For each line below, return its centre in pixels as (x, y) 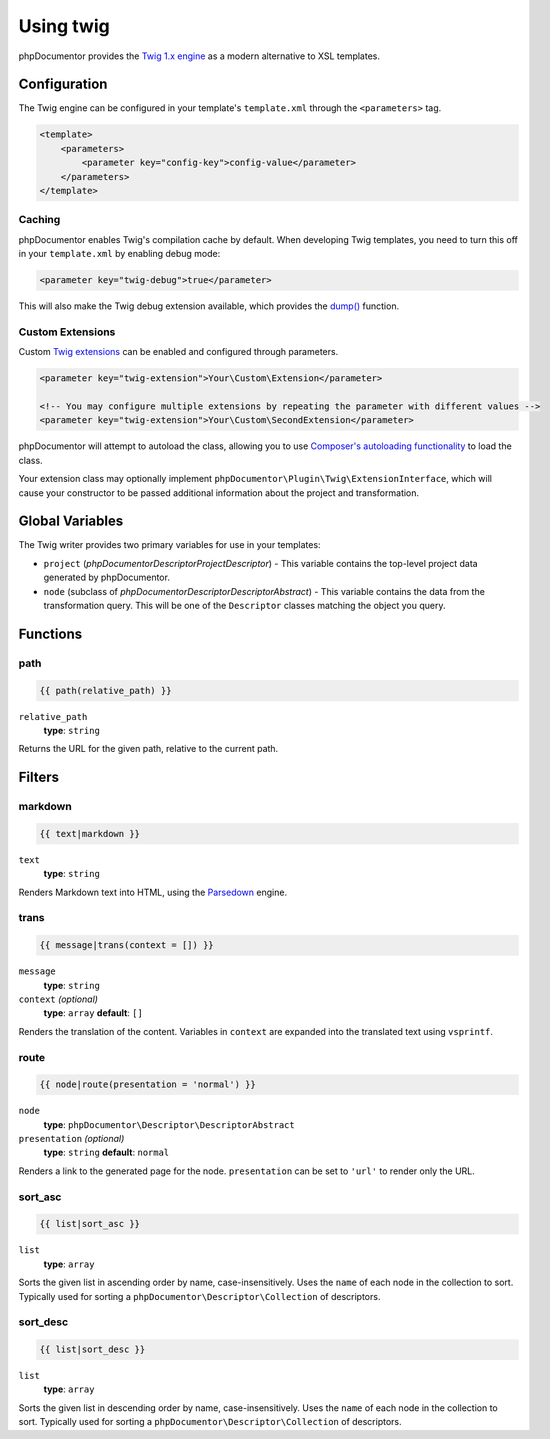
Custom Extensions (67, 332)
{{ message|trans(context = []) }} (126, 945)
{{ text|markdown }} (89, 833)
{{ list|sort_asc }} (89, 1224)
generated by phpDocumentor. (106, 577)
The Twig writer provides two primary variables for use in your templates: (169, 545)
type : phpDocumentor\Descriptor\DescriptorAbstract (169, 1124)
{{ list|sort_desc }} (92, 1349)
